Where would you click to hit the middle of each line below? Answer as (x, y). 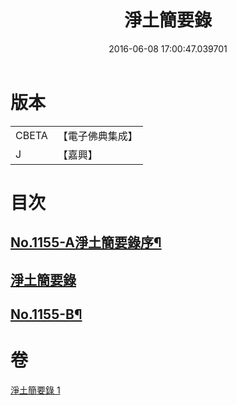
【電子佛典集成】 (97, 136)
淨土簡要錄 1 (35, 390)
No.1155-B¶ (46, 314)
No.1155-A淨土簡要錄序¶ (86, 242)
